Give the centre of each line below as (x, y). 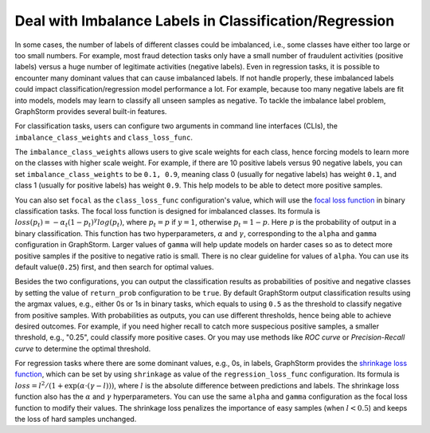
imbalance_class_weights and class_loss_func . (104, 137)
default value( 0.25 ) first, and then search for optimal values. (114, 266)
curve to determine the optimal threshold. (83, 348)
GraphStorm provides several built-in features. (91, 111)
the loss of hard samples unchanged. (76, 419)
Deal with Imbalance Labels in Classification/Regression (205, 21)
